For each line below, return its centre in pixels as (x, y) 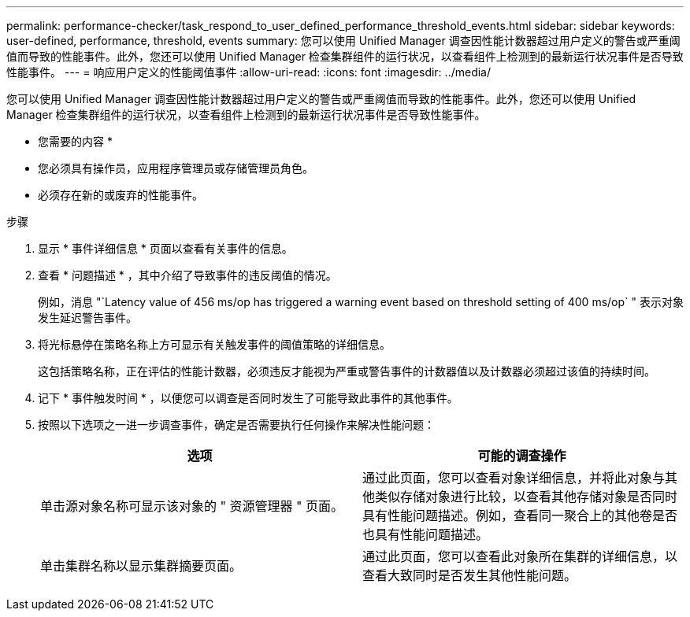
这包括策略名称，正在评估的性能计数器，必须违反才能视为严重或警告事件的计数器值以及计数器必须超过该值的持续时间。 (347, 371)
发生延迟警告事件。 (87, 318)
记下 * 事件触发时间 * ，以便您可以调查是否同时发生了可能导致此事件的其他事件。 (248, 398)
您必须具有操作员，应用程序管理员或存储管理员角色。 (176, 168)
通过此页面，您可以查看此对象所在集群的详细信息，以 (520, 556)
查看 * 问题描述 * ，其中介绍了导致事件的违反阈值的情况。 (187, 275)
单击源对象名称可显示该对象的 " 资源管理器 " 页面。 (192, 506)
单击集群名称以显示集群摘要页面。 (141, 566)
